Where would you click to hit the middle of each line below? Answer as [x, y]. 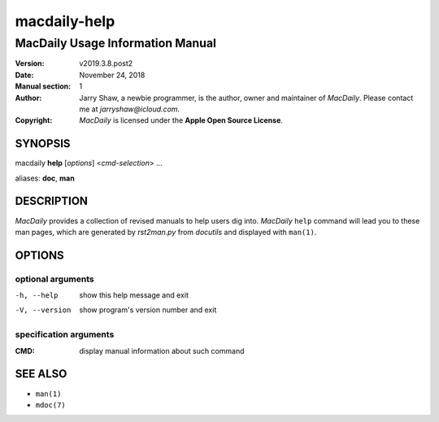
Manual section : [43, 86]
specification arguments [65, 335]
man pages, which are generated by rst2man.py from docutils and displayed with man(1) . [166, 232]
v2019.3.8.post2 [106, 63]
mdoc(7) [51, 405]
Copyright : [34, 120]
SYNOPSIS [43, 144]
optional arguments [54, 279]
